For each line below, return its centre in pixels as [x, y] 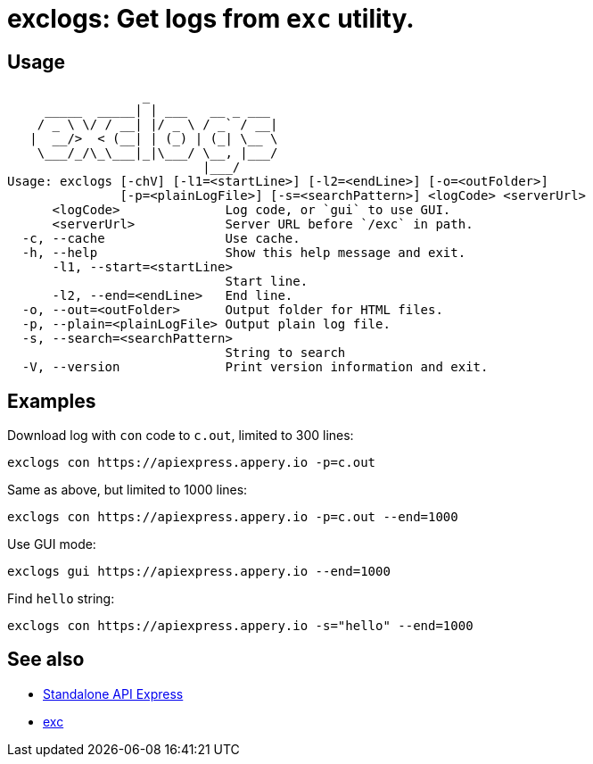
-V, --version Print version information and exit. [255, 367]
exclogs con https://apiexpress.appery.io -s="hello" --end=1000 [240, 626]
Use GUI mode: [52, 544]
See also [46, 660]
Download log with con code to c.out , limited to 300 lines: [181, 436]
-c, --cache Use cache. [161, 239]
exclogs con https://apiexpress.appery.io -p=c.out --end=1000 [233, 517]
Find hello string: [61, 599]
